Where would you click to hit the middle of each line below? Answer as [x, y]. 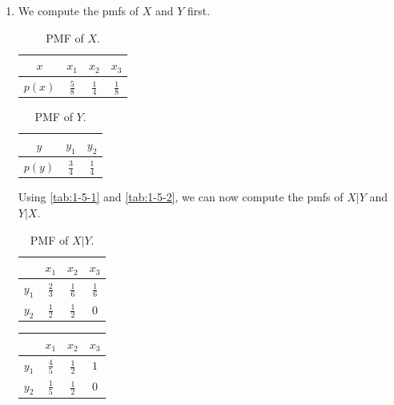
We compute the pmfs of [78, 10]
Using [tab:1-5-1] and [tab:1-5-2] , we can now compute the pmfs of [181, 197]
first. [199, 10]
